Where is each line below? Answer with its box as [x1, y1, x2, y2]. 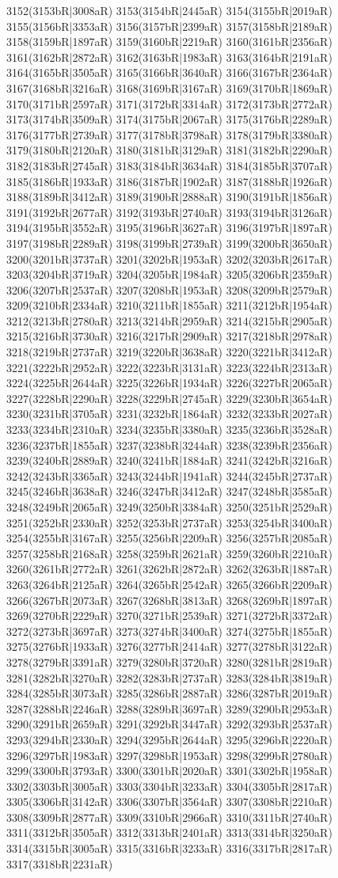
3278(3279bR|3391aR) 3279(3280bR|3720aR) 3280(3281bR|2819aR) [6, 653, 332, 670]
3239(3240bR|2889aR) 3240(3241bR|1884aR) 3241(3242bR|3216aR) [6, 452, 332, 469]
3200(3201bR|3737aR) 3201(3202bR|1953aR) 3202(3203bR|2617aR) [6, 250, 332, 267]
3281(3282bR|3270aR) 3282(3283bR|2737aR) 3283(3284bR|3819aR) [6, 669, 332, 686]
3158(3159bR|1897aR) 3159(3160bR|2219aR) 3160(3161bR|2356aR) [6, 33, 332, 50]
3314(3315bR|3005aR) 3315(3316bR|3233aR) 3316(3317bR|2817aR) [6, 840, 332, 857]
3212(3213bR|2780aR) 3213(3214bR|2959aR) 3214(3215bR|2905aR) [6, 312, 332, 329]
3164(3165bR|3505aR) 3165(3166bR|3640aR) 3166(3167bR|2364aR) [6, 64, 332, 81]
